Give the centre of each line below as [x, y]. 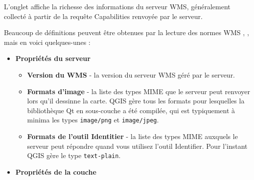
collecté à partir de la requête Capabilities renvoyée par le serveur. [103, 16]
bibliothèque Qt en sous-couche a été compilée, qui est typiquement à [131, 110]
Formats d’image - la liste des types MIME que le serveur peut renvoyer [139, 91]
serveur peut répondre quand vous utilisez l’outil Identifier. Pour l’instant [137, 146]
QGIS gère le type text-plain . [74, 155]
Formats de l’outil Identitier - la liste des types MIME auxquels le [132, 136]
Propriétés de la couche [56, 171]
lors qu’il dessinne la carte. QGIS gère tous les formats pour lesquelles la [136, 101]
